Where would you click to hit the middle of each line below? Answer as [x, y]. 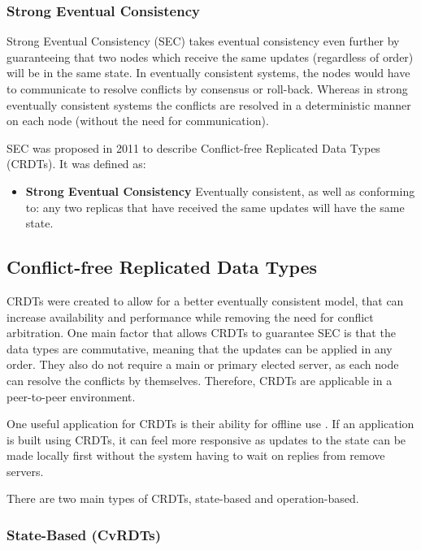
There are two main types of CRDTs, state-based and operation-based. [183, 498]
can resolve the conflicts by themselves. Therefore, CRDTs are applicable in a [200, 380]
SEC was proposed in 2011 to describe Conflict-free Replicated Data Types [193, 147]
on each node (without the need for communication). [138, 121]
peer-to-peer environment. [71, 396]
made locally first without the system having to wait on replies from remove [196, 455]
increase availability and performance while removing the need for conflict [190, 316]
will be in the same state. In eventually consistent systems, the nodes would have [208, 73]
